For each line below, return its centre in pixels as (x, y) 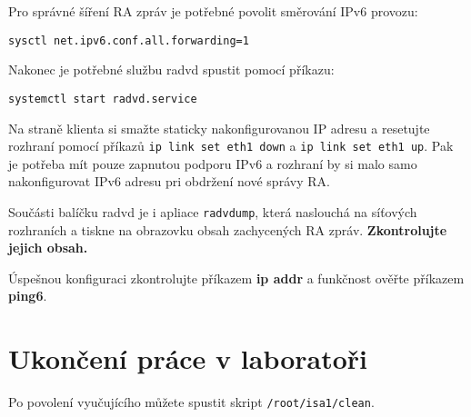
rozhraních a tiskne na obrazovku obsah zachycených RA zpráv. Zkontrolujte (228, 229)
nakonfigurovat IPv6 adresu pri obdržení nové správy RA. (169, 181)
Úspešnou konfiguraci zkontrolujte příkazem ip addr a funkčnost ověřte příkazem (236, 278)
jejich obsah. (48, 248)
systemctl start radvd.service (103, 99)
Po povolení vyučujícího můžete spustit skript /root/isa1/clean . (191, 402)
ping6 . (28, 296)
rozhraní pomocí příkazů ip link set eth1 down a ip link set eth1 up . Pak (231, 146)
